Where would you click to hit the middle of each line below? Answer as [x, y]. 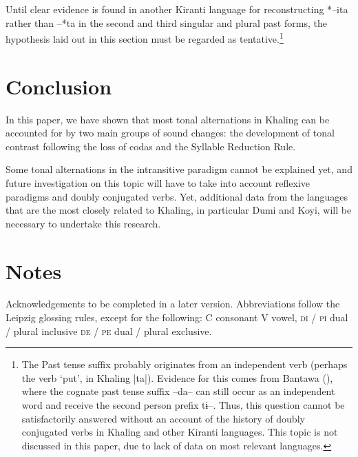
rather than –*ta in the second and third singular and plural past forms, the [166, 22]
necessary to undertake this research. [83, 223]
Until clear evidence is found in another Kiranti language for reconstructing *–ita [177, 9]
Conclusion [59, 86]
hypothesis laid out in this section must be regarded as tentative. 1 [145, 38]
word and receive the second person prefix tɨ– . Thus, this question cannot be [183, 405]
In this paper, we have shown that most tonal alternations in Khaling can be [168, 119]
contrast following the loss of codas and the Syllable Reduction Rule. [151, 146]
